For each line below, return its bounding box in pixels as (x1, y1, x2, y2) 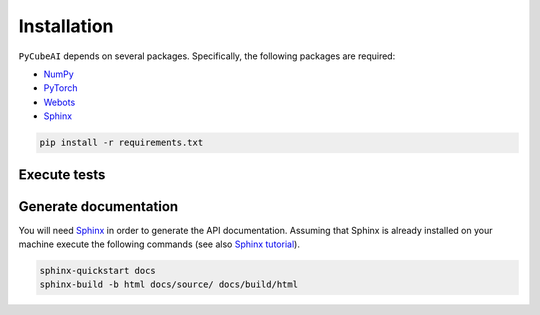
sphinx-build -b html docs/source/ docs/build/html (39, 279, 299, 290)
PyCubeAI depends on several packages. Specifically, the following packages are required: (18, 50, 396, 62)
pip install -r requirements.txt (39, 137, 204, 149)
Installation (18, 15, 114, 37)
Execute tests (18, 166, 106, 183)
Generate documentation (18, 198, 179, 215)
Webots (43, 96, 76, 108)
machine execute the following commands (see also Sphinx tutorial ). (18, 238, 300, 250)
